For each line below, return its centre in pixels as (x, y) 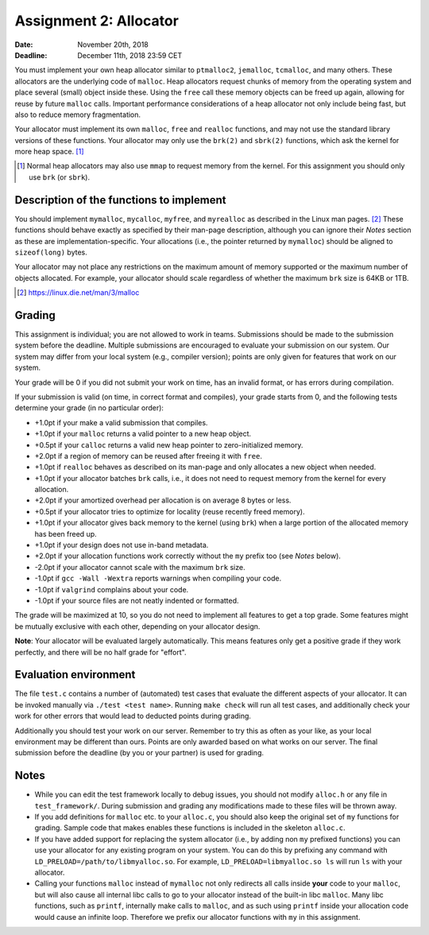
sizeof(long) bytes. (51, 252)
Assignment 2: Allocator (97, 21)
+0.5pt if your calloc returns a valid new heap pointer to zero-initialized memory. (169, 444)
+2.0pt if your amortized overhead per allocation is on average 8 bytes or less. (163, 500)
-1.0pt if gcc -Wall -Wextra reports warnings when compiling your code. (158, 578)
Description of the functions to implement (120, 200)
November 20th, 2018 (113, 45)
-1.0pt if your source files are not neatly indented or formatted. (137, 600)
